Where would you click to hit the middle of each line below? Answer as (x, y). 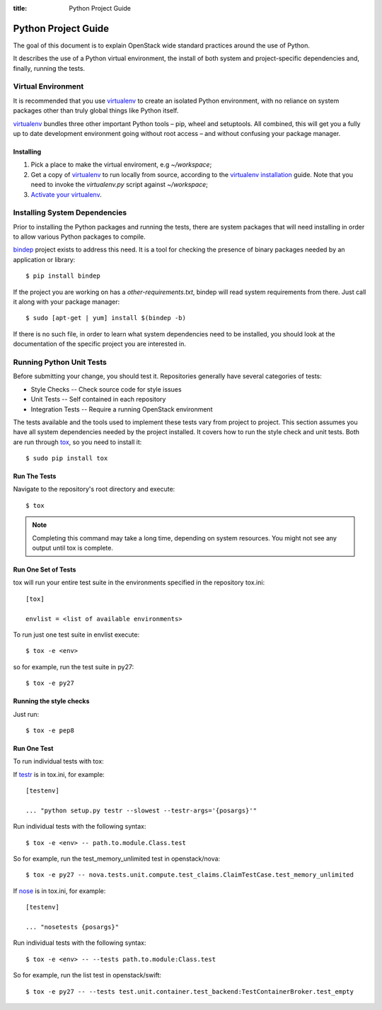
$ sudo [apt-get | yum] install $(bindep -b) (106, 318)
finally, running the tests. (49, 68)
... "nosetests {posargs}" (73, 927)
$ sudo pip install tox (67, 458)
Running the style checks (51, 701)
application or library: (44, 259)
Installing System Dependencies (70, 212)
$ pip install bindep (63, 276)
